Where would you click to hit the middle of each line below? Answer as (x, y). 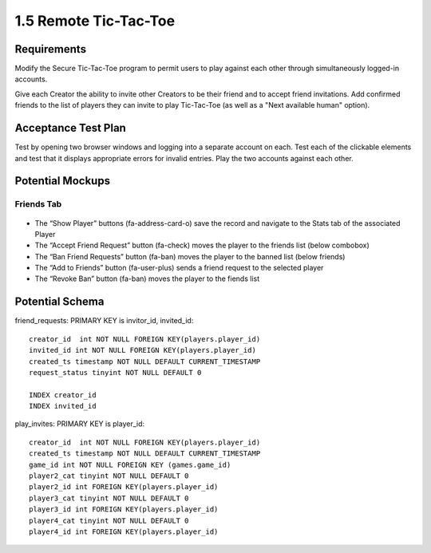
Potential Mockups (63, 181)
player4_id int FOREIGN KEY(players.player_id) (124, 532)
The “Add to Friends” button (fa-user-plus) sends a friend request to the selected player (179, 268)
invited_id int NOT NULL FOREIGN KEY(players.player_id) (143, 350)
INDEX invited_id (63, 406)
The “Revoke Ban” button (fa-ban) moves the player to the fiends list (147, 278)
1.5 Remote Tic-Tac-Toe (95, 21)
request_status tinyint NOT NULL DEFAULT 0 (115, 372)
